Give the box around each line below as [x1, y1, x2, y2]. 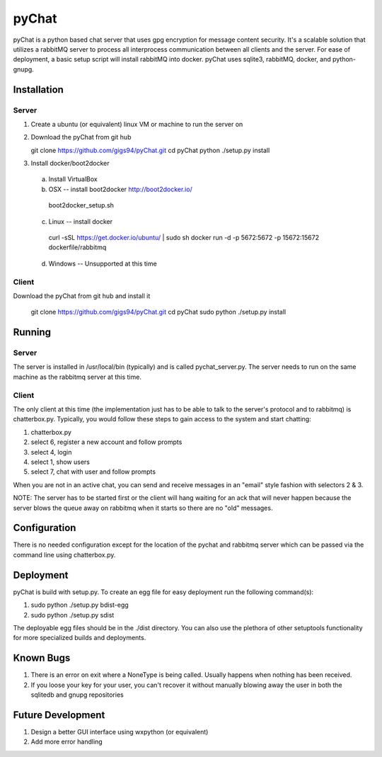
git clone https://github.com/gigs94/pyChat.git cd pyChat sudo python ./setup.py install [30, 308, 286, 317]
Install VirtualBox [48, 175, 98, 183]
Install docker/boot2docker [30, 159, 110, 168]
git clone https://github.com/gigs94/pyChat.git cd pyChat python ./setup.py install [30, 146, 270, 154]
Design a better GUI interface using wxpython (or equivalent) [30, 727, 209, 736]
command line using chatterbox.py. [13, 550, 116, 559]
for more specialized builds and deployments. [13, 634, 146, 642]
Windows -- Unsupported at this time [48, 259, 157, 268]
